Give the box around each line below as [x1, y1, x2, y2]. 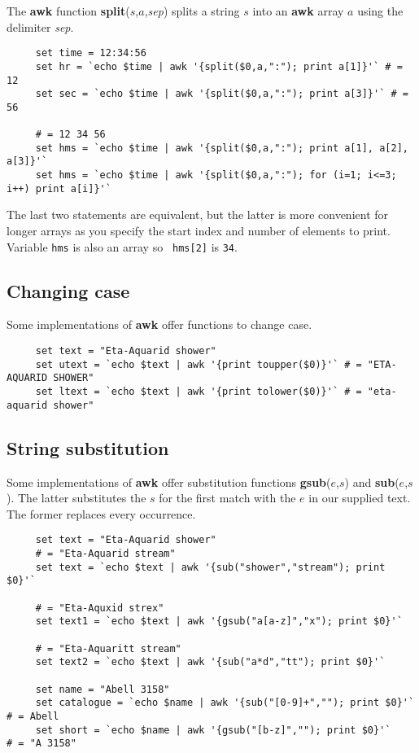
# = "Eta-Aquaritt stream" [35, 642, 181, 654]
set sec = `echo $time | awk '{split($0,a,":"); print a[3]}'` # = [35, 88, 408, 100]
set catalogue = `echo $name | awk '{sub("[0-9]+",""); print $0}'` [35, 697, 415, 709]
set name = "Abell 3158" [35, 683, 170, 695]
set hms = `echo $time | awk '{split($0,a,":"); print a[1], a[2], [35, 142, 408, 154]
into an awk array [252, 2, 344, 19]
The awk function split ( [7, 2, 130, 19]
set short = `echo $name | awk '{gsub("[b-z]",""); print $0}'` [35, 724, 391, 736]
